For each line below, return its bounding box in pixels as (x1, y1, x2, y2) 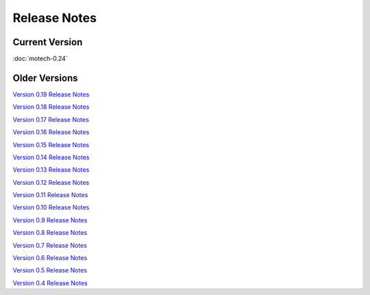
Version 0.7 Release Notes (12, 241, 87, 249)
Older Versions (12, 72, 78, 84)
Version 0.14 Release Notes (12, 153, 90, 161)
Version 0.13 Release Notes (12, 166, 90, 174)
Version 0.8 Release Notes (12, 229, 88, 237)
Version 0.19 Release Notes (12, 90, 90, 99)
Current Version (12, 36, 83, 48)
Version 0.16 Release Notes (12, 128, 90, 136)
